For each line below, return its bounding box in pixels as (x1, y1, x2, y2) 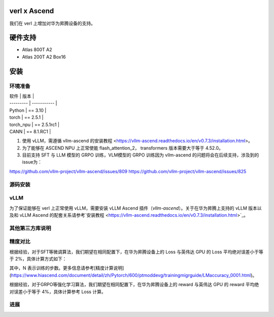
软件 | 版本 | (9, 93, 35, 99)
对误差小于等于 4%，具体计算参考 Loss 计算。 (9, 289, 106, 295)
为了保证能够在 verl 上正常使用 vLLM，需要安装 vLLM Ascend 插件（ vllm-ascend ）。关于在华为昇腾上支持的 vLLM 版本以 (9, 205, 262, 211)
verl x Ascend (9, 7, 54, 15)
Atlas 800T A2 (22, 47, 53, 53)
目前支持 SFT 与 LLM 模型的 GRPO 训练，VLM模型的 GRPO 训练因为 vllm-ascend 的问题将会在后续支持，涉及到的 (22, 152, 259, 158)
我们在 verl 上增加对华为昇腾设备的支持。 (9, 20, 96, 26)
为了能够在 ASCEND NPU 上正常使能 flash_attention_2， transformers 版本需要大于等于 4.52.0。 (22, 145, 223, 151)
